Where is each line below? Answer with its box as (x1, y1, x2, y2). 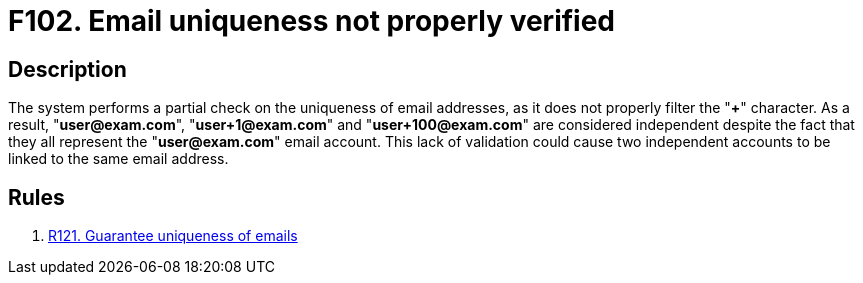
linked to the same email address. (8, 150, 229, 168)
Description (8, 56, 127, 82)
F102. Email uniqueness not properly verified (8, 4, 616, 38)
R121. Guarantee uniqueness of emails (48, 227, 298, 245)
